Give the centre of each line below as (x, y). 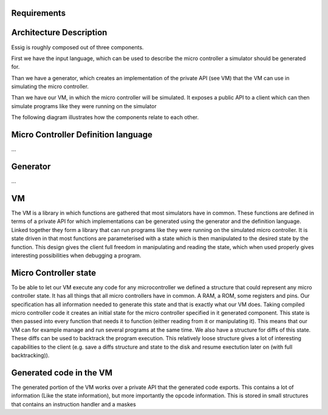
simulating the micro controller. (50, 87)
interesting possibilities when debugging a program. (76, 255)
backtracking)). (30, 355)
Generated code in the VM (62, 373)
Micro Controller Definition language (82, 135)
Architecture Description (59, 33)
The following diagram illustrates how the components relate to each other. (105, 117)
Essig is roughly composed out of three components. (77, 47)
